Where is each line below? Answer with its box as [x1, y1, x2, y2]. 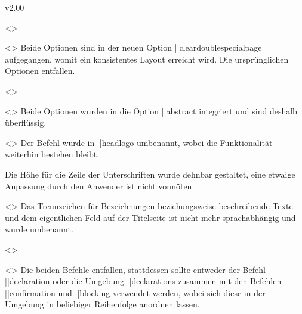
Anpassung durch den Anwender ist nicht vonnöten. [5, 179, 195, 192]
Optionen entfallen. [5, 64, 75, 77]
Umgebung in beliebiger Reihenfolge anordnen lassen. [5, 298, 200, 310]
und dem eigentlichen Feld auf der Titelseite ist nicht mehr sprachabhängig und [5, 211, 296, 223]
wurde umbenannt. [5, 223, 73, 235]
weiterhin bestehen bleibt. [5, 148, 100, 160]
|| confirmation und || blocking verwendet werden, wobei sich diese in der [5, 286, 266, 299]
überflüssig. [5, 116, 47, 129]
